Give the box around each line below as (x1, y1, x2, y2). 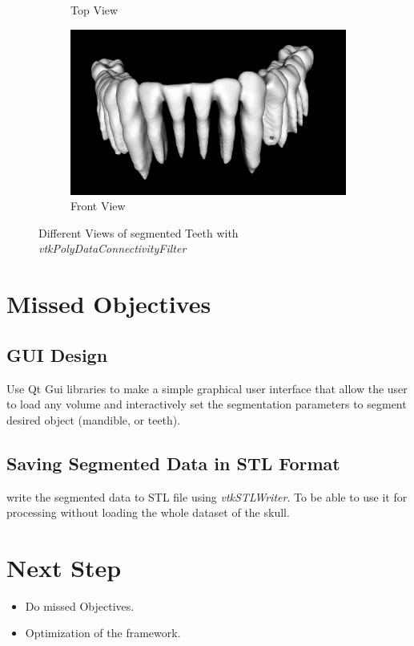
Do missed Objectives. (25, 597, 135, 614)
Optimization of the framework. (25, 624, 181, 641)
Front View (70, 197, 126, 214)
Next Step (6, 551, 122, 583)
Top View (70, 2, 119, 18)
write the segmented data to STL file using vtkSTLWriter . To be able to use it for (6, 488, 408, 505)
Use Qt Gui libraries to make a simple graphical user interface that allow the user (6, 380, 408, 396)
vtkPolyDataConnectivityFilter (38, 240, 187, 257)
